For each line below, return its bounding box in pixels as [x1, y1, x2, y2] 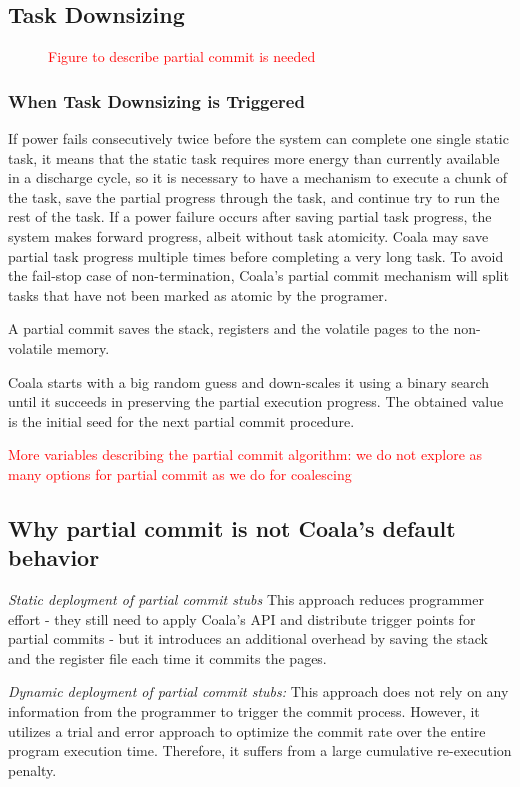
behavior [8, 542, 100, 573]
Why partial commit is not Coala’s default [8, 512, 456, 543]
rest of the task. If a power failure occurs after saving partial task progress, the [8, 206, 492, 227]
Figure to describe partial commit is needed [48, 46, 316, 67]
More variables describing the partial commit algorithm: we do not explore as [8, 444, 483, 465]
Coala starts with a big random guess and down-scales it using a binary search [8, 371, 490, 392]
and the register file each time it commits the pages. [8, 647, 327, 668]
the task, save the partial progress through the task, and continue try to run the [8, 186, 500, 207]
